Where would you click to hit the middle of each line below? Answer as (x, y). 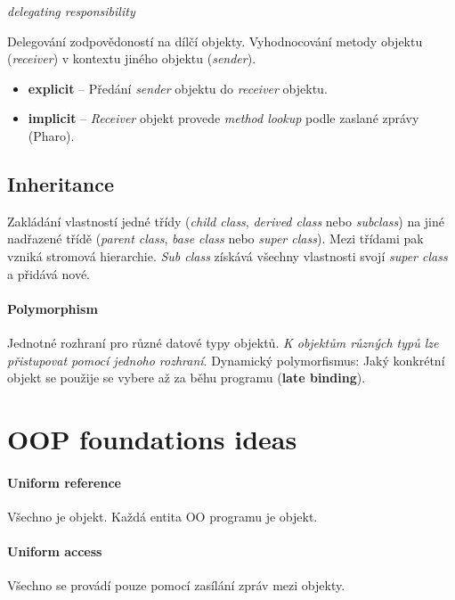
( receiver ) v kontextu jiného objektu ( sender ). (132, 58)
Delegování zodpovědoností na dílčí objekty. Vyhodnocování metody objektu (215, 41)
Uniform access (55, 551)
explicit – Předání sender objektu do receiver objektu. (178, 88)
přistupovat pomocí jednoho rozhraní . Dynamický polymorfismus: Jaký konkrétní (226, 360)
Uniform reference (64, 482)
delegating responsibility (71, 11)
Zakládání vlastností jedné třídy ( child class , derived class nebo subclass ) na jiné (226, 221)
